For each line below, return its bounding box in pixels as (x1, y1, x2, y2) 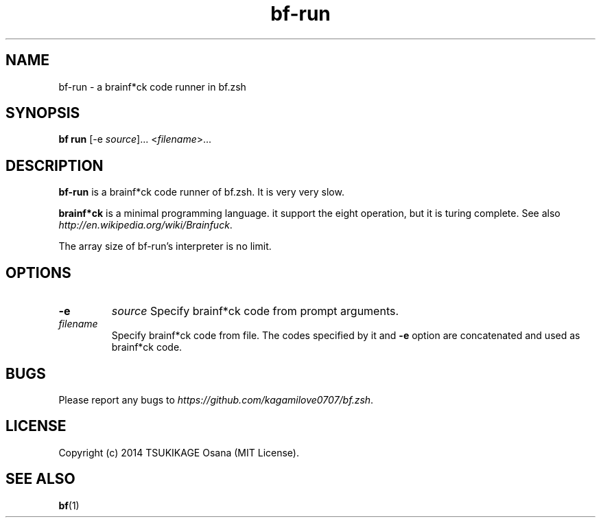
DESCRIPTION (5, 156, 104, 174)
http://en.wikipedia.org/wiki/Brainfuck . (58, 219, 233, 231)
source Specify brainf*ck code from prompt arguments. (111, 304, 399, 318)
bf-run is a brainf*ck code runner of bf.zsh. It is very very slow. (58, 186, 344, 198)
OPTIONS (5, 264, 71, 281)
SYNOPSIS (5, 104, 80, 122)
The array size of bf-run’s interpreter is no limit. (58, 240, 272, 253)
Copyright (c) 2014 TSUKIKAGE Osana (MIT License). (58, 446, 300, 458)
